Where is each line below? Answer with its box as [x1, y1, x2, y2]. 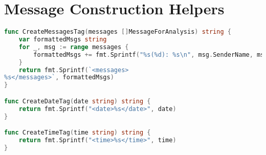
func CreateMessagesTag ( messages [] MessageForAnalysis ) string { [4, 28, 231, 36]
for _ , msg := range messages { [18, 43, 129, 51]
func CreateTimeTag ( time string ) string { [4, 129, 151, 137]
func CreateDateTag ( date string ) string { [4, 97, 151, 105]
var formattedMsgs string [18, 36, 107, 43]
